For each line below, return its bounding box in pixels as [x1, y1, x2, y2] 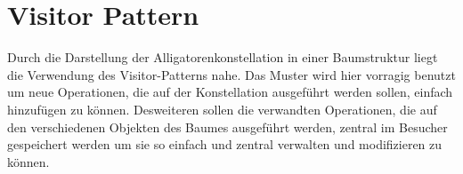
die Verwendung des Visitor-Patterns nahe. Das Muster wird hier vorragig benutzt [7, 65, 456, 83]
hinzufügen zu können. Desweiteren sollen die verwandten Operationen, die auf [7, 99, 437, 118]
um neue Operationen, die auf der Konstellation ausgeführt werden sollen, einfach [7, 83, 453, 101]
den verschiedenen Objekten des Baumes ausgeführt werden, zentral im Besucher [7, 117, 448, 136]
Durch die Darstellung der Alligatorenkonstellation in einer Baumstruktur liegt [7, 48, 438, 67]
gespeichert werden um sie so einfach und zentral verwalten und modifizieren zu [7, 135, 443, 154]
